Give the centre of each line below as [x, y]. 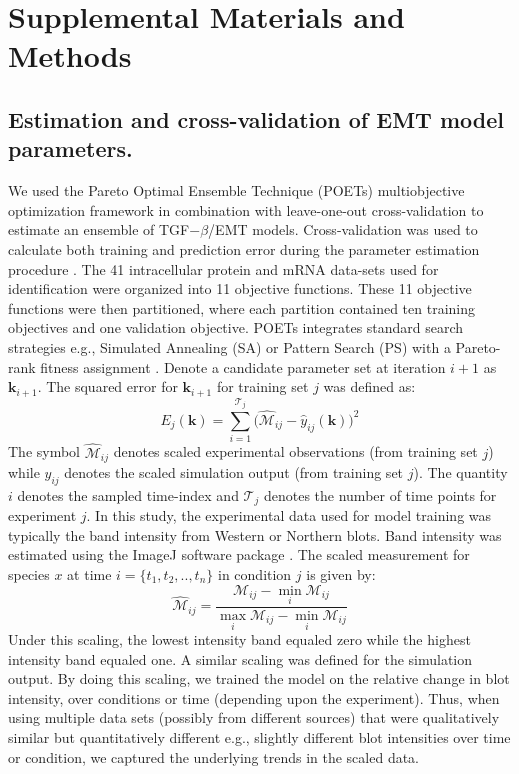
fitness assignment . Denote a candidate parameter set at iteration [243, 366]
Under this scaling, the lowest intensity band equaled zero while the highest [239, 639]
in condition [255, 574]
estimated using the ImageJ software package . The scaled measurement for [239, 554]
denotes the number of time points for [380, 494]
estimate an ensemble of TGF [99, 229]
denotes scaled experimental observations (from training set [295, 451]
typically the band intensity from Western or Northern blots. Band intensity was [255, 534]
